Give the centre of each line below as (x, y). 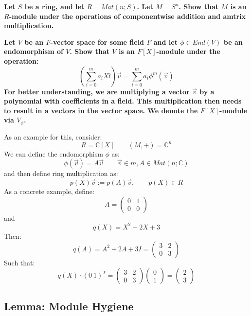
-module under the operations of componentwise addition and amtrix (127, 16)
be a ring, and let (54, 6)
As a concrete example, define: (49, 191)
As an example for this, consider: (53, 136)
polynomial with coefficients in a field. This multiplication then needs (123, 101)
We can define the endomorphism (54, 153)
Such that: (19, 262)
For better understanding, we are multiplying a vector (97, 91)
